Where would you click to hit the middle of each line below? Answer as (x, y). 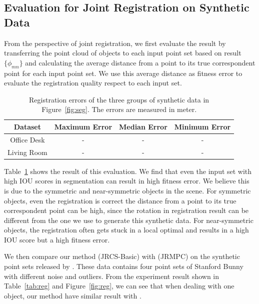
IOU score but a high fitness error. (57, 239)
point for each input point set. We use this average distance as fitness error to (123, 73)
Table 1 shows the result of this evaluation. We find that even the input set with (128, 171)
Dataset (27, 126)
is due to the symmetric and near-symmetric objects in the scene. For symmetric (127, 190)
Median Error (143, 126)
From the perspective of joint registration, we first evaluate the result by (115, 43)
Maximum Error (83, 126)
